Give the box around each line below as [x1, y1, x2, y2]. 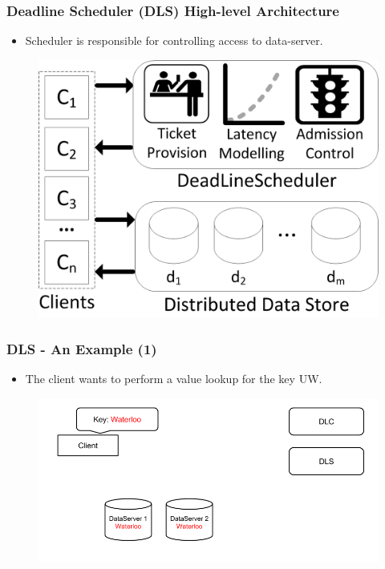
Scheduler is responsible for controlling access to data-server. [25, 32, 323, 49]
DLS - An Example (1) [6, 338, 157, 358]
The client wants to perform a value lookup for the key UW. [25, 369, 322, 386]
